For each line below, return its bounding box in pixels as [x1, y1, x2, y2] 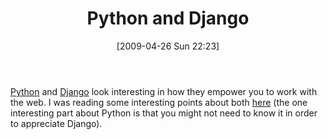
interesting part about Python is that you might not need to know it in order [10, 107, 318, 119]
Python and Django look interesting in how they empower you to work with [10, 85, 318, 97]
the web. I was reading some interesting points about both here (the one [10, 96, 308, 108]
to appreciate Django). [10, 117, 103, 129]
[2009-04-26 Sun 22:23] [116, 40, 220, 52]
